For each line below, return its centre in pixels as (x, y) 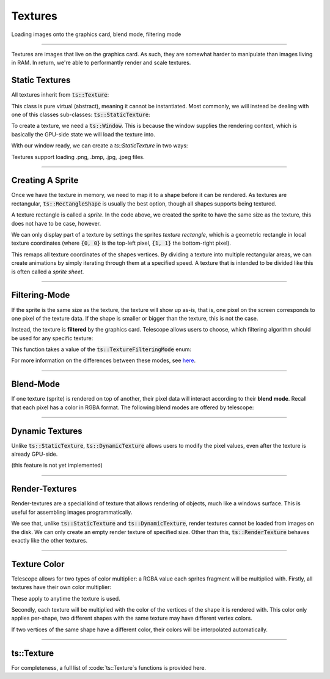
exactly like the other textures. (50, 540)
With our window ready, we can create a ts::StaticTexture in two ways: (100, 146)
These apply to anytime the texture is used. (66, 598)
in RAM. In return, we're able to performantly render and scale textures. (101, 63)
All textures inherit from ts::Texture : (60, 95)
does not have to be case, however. (56, 223)
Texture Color (38, 564)
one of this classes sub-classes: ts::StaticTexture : (81, 115)
